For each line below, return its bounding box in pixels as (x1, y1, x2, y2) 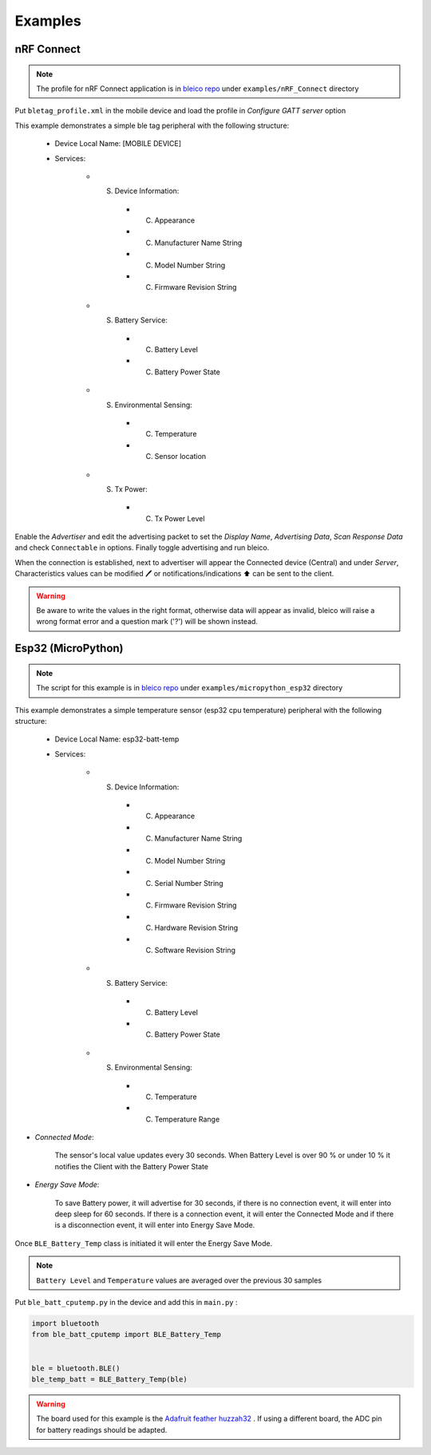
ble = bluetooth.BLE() (31, 1363, 121, 1373)
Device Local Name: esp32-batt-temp (54, 734, 180, 744)
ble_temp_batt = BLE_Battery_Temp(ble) (31, 1374, 188, 1384)
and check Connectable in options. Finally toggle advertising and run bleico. (14, 543, 270, 552)
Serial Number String (154, 878, 223, 888)
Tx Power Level (154, 513, 205, 523)
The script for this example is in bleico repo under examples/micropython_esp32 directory (36, 683, 343, 693)
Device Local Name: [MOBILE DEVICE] (54, 139, 182, 148)
